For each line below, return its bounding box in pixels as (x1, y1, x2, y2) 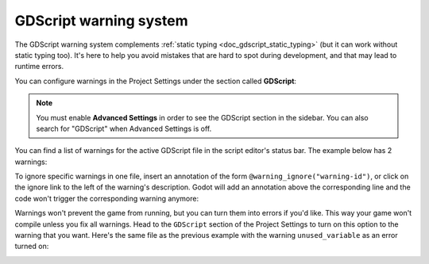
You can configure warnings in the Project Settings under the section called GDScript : (14, 76, 297, 86)
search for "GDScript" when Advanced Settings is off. (36, 124, 212, 133)
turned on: (14, 242, 49, 251)
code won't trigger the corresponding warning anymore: (14, 193, 199, 203)
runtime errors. (14, 62, 64, 71)
